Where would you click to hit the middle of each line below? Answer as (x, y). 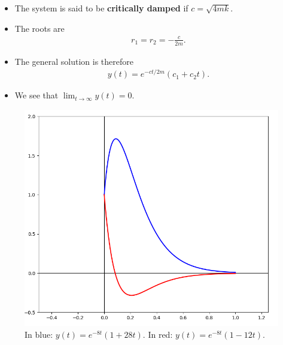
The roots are (39, 28)
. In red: (158, 334)
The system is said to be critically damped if (101, 8)
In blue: (39, 334)
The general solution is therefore (74, 61)
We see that (36, 95)
